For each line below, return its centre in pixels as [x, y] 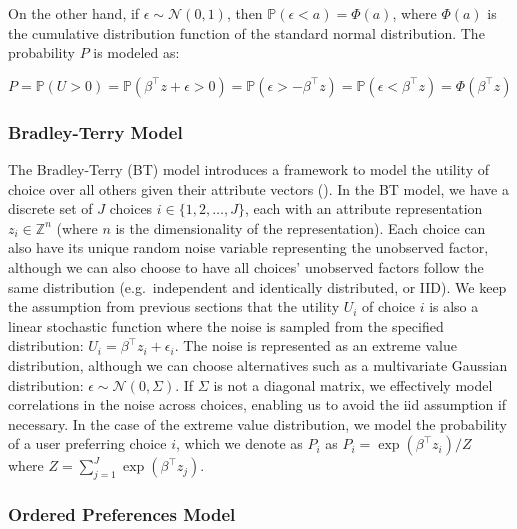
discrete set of [50, 208]
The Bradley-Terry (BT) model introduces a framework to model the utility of [248, 169]
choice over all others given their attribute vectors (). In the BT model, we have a [258, 188]
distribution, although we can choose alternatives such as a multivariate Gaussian [258, 364]
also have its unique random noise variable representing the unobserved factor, [248, 247]
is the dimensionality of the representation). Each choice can [300, 227]
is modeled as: [136, 52]
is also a [454, 306]
